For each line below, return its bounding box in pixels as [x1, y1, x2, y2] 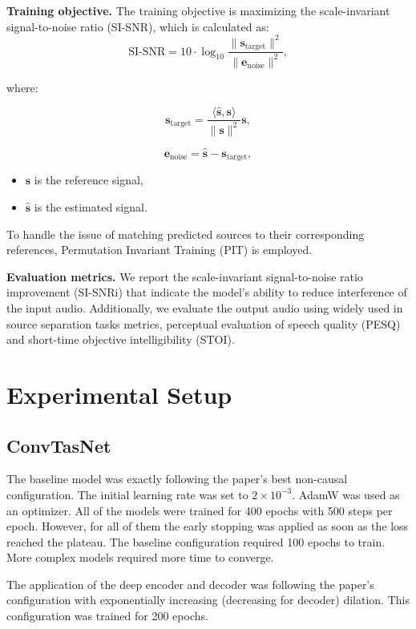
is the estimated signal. [34, 199, 147, 215]
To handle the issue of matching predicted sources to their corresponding [6, 225, 365, 242]
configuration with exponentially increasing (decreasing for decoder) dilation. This [6, 591, 410, 608]
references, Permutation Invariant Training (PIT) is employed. [6, 241, 313, 258]
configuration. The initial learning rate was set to [6, 486, 248, 502]
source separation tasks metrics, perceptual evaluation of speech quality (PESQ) [6, 315, 401, 332]
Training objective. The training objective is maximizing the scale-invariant [6, 2, 390, 18]
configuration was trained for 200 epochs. [6, 607, 208, 624]
